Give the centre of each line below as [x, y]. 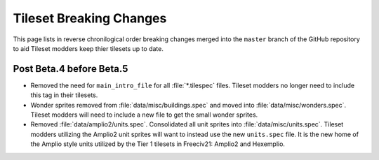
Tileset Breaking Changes [90, 18]
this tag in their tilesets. [64, 95]
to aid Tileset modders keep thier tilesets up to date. [88, 48]
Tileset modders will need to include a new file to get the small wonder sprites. [144, 115]
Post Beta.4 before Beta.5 [71, 69]
